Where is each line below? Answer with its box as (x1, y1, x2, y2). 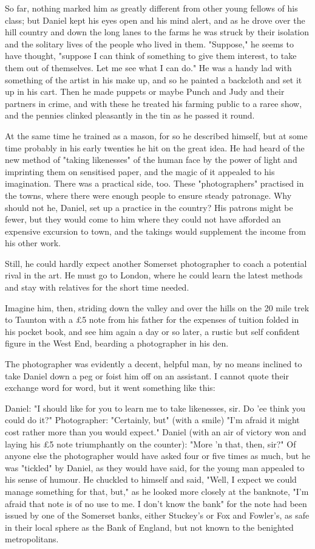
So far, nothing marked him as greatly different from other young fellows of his (5, 2, 298, 14)
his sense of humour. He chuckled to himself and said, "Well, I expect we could (5, 473, 297, 486)
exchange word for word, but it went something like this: (5, 381, 215, 394)
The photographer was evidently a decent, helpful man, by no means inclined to (5, 357, 302, 370)
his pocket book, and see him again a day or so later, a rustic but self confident (5, 325, 300, 337)
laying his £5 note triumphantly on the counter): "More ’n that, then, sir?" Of (5, 437, 296, 450)
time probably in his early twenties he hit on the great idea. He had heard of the (5, 141, 305, 154)
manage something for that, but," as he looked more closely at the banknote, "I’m (5, 485, 309, 497)
